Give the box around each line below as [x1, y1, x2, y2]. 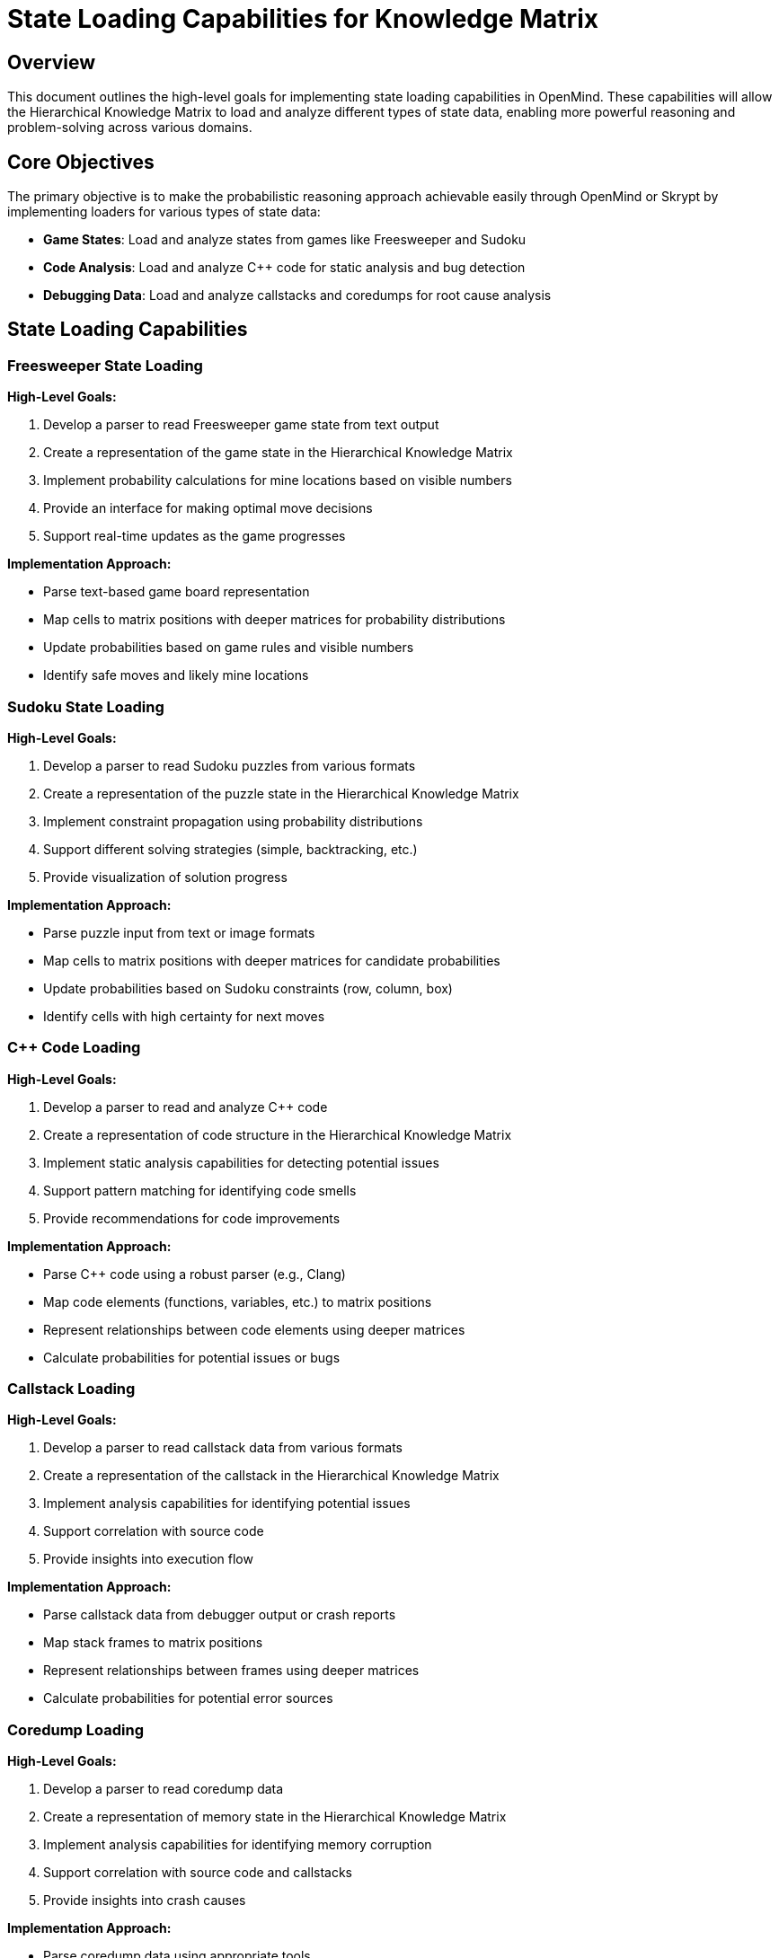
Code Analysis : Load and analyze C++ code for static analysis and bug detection [43, 260, 526, 276]
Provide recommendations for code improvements [43, 1210, 341, 1226]
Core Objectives [7, 150, 155, 173]
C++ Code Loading [7, 1038, 141, 1057]
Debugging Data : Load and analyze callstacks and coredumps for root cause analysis [43, 287, 552, 304]
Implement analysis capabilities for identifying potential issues [43, 1495, 411, 1512]
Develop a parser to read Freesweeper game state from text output [43, 417, 439, 433]
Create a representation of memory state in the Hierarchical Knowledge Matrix [43, 1809, 507, 1825]
